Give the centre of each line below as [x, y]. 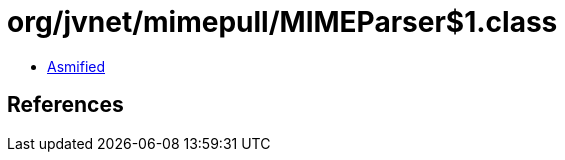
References [65, 105]
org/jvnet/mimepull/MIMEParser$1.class [282, 22]
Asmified [76, 66]
